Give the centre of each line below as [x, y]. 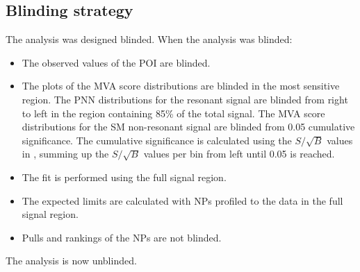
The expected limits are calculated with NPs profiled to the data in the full [182, 200]
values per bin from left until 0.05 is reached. [239, 154]
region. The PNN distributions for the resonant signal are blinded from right [185, 99]
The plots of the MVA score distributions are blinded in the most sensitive [181, 86]
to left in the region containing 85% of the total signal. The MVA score [173, 113]
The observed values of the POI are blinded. [116, 62]
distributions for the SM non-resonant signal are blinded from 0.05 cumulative [188, 127]
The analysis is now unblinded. [71, 261]
